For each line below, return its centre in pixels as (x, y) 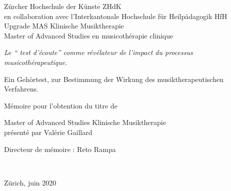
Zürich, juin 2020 (30, 182)
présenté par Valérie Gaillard (48, 132)
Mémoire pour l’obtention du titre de (61, 105)
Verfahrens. (21, 89)
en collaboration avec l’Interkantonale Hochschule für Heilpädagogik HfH (116, 16)
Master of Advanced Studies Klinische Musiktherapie (85, 122)
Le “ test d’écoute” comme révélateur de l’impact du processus (98, 52)
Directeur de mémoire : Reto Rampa (60, 149)
